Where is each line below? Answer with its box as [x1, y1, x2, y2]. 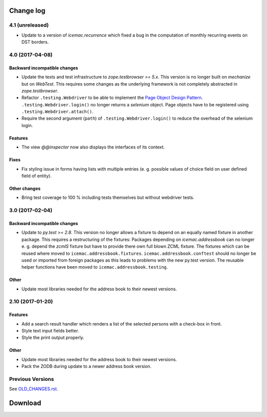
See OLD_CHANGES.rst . [9, 386, 58, 392]
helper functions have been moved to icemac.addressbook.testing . [21, 264, 168, 270]
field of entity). [21, 173, 52, 179]
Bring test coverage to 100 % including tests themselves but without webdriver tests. [21, 194, 195, 200]
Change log [9, 6, 45, 15]
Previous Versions [9, 375, 54, 382]
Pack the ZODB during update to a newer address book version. [21, 364, 152, 370]
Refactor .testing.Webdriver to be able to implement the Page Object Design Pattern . [21, 94, 203, 101]
